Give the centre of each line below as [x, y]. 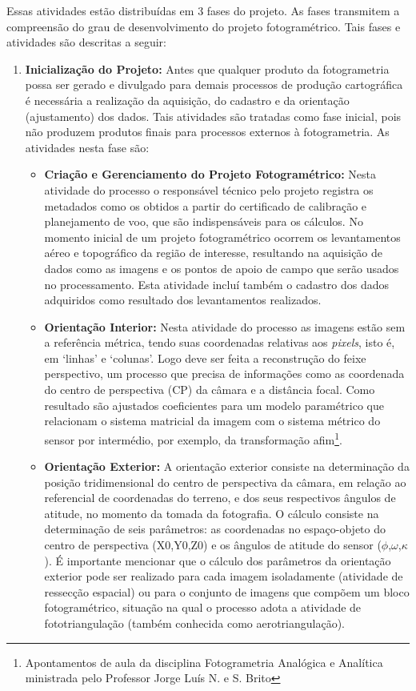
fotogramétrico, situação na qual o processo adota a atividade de [203, 607]
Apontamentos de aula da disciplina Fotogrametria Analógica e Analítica [204, 662]
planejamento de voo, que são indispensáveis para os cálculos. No [204, 221]
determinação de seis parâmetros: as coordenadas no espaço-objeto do [215, 529]
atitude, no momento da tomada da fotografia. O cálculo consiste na [212, 513]
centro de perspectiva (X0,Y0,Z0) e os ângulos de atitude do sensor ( [213, 545]
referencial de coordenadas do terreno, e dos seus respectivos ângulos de [220, 498]
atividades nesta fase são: [87, 147]
